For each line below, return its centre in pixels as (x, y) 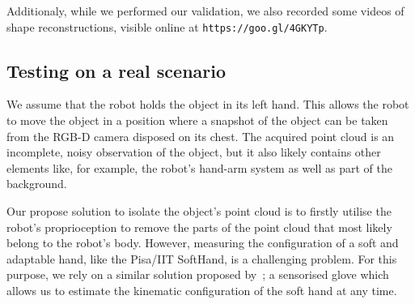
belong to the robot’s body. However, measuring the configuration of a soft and (203, 243)
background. (37, 184)
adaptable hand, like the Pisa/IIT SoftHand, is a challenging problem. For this (202, 258)
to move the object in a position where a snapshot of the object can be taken (197, 120)
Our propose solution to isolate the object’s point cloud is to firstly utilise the (199, 211)
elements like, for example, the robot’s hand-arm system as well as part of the (199, 167)
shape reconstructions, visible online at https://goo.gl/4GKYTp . (167, 26)
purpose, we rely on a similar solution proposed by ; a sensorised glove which (198, 274)
